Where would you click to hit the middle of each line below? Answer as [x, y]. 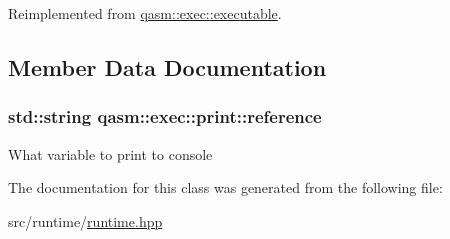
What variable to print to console [110, 153]
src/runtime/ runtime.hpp [85, 220]
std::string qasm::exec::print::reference [165, 116]
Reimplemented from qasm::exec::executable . [145, 13]
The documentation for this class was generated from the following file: [225, 187]
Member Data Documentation [167, 66]
